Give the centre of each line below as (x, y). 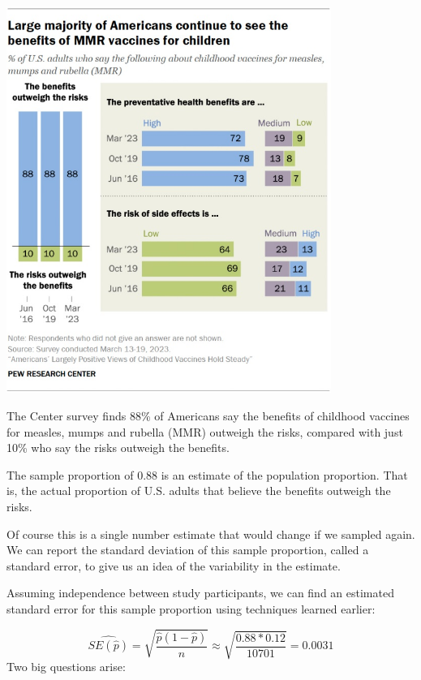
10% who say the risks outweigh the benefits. (118, 448)
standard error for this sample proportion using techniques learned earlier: (191, 608)
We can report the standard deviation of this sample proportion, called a (188, 550)
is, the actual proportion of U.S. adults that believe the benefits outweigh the (199, 491)
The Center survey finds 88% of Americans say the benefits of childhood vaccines (208, 415)
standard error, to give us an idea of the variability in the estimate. (174, 565)
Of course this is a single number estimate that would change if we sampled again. (211, 534)
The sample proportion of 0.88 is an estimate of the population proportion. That (207, 474)
